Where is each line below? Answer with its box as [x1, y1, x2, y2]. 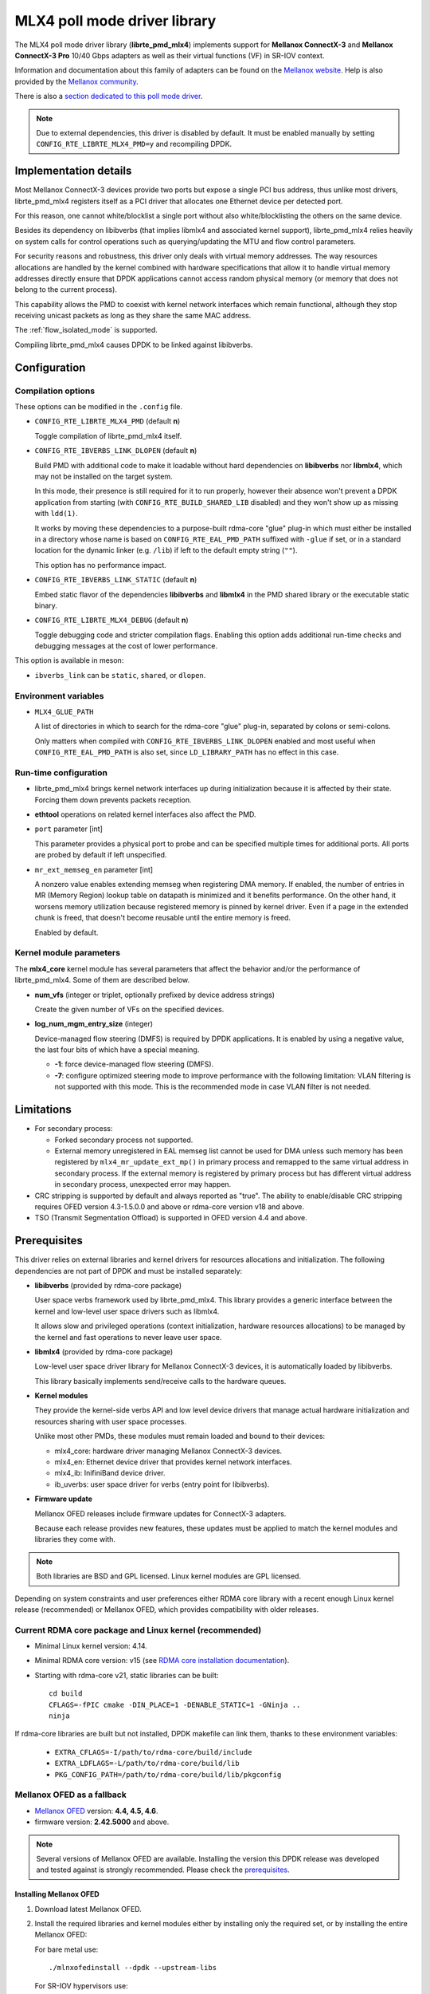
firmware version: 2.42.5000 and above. [34, 1817, 170, 1827]
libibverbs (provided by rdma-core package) [34, 1280, 182, 1290]
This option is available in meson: [14, 656, 124, 665]
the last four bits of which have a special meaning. [34, 1045, 200, 1054]
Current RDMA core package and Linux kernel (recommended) [14, 1624, 262, 1635]
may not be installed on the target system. [34, 471, 173, 481]
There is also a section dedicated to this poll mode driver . [14, 92, 203, 101]
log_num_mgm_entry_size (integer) [34, 1019, 154, 1029]
